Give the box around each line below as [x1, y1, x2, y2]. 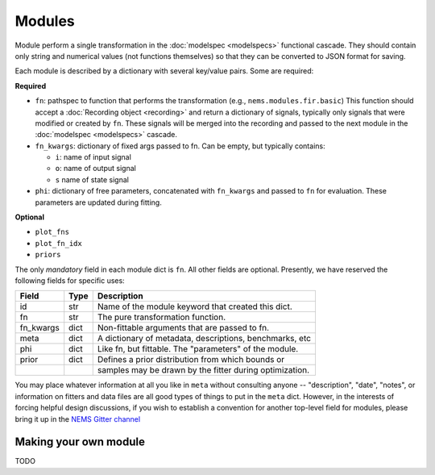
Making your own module [14, 435, 145, 449]
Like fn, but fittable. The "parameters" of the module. [97, 344, 299, 355]
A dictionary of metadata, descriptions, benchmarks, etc [97, 333, 312, 344]
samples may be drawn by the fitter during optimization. [97, 365, 310, 376]
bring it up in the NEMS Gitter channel [14, 414, 141, 423]
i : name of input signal [55, 152, 132, 162]
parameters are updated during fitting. [35, 198, 163, 207]
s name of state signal [55, 174, 129, 185]
